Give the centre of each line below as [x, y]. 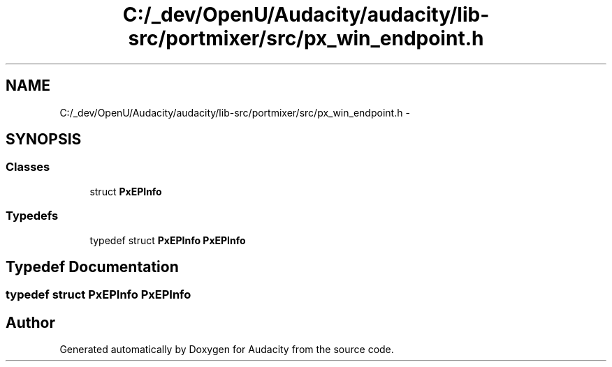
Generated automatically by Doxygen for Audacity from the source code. [227, 350]
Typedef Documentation [92, 267]
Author [30, 322]
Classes [28, 167]
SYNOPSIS [44, 140]
